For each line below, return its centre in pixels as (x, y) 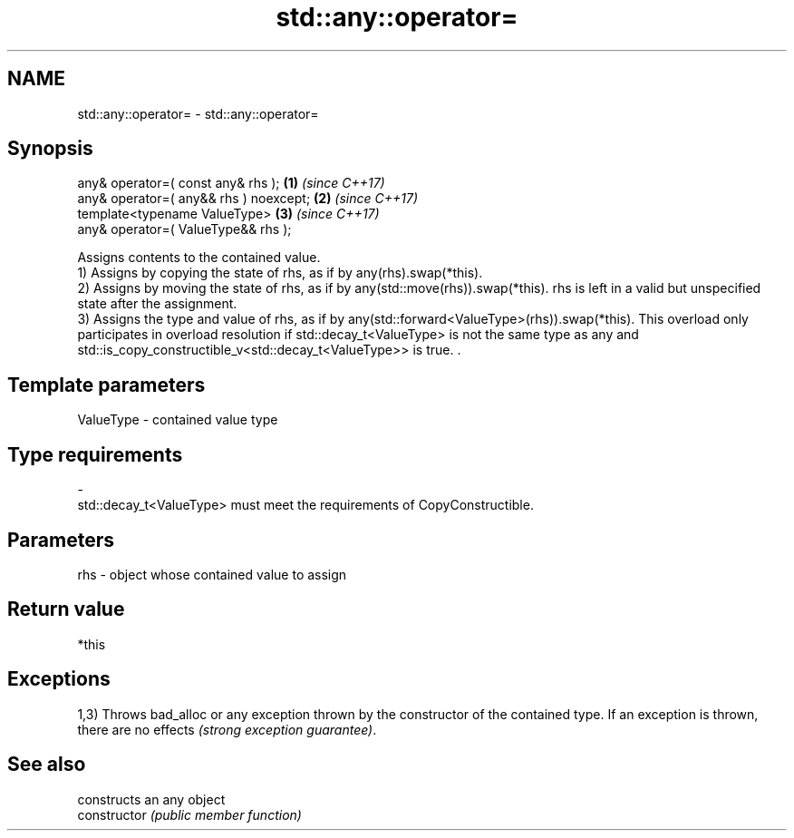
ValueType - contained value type (178, 420)
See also (47, 765)
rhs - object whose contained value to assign (212, 574)
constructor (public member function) (189, 814)
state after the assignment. (157, 304)
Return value (66, 609)
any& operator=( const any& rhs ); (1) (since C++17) (231, 183)
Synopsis (50, 149)
